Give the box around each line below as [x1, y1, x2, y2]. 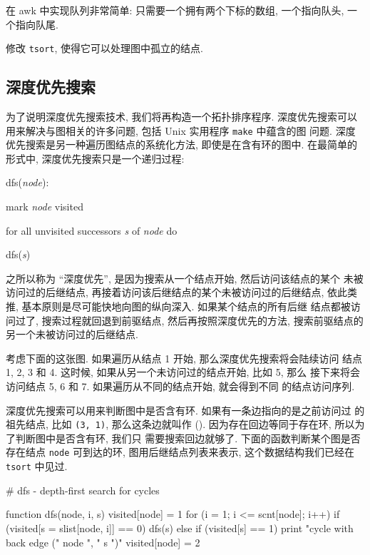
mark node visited [6, 199, 83, 214]
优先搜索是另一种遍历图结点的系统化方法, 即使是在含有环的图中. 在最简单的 [6, 137, 358, 152]
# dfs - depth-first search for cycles [6, 482, 160, 497]
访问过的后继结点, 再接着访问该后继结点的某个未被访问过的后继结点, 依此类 [6, 285, 358, 300]
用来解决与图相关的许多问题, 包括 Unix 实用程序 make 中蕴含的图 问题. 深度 [6, 123, 356, 138]
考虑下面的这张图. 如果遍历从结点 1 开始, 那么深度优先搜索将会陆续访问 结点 [6, 350, 363, 365]
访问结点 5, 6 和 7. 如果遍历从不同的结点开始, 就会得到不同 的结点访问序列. [6, 379, 355, 394]
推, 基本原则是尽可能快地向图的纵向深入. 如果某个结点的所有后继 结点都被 [6, 299, 351, 314]
